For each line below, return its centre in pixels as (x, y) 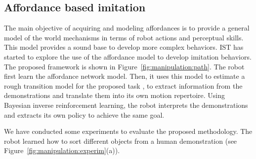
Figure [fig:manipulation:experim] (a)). (62, 150)
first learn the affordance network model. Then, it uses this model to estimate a (125, 76)
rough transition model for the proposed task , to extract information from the (123, 85)
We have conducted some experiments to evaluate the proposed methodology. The (128, 131)
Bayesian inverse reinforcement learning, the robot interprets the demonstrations (126, 105)
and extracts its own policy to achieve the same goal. (84, 114)
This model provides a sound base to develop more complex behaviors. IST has (124, 47)
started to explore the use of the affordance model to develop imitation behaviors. (128, 56)
